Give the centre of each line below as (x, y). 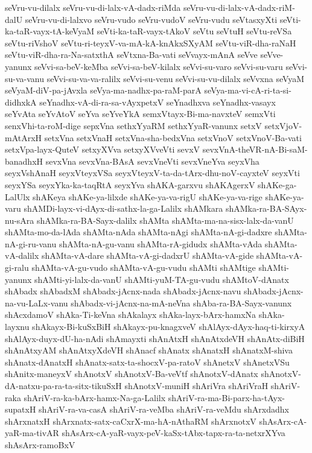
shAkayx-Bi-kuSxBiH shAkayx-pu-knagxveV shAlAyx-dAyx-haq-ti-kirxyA (169, 327)
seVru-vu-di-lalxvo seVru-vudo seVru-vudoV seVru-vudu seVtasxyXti (151, 19)
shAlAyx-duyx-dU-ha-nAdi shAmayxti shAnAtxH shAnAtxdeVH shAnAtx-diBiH (155, 338)
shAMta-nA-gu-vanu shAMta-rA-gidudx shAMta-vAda (161, 243)
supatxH (21, 409)
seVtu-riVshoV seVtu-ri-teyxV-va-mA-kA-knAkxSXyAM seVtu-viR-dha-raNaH (151, 43)
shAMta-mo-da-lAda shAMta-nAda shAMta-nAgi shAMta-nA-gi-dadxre (138, 232)
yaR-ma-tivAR (32, 433)
